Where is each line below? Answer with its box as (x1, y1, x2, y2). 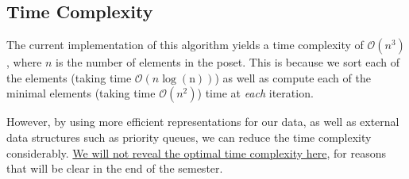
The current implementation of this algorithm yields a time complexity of (6, 36, 364, 53)
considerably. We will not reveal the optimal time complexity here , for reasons (6, 144, 386, 161)
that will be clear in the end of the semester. (6, 160, 223, 177)
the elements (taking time (6, 69, 132, 86)
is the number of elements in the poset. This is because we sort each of (56, 54, 400, 70)
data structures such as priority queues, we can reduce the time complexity (6, 128, 372, 145)
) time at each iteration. (197, 85, 314, 101)
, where (6, 54, 42, 70)
